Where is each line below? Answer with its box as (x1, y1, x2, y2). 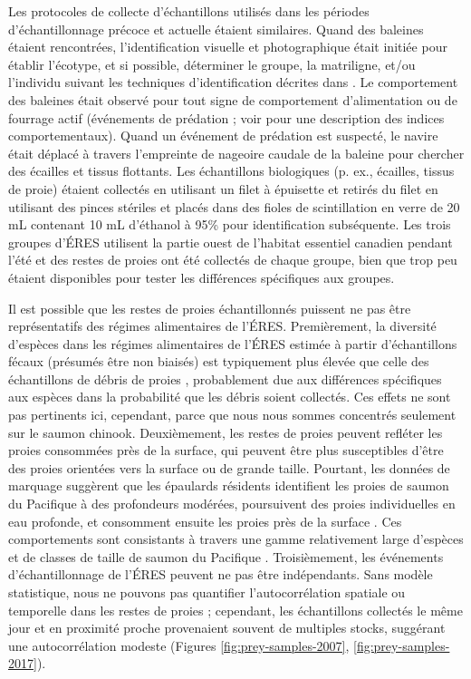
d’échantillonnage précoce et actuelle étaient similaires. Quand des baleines (8, 19, 424, 38)
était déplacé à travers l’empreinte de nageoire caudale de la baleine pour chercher (8, 143, 465, 162)
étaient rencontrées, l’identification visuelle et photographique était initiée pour (8, 37, 447, 56)
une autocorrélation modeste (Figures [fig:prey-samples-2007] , (8, 635, 350, 655)
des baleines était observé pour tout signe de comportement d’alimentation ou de (8, 90, 457, 109)
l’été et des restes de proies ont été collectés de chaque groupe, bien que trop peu (8, 250, 457, 269)
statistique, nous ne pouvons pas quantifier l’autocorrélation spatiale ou (8, 583, 406, 601)
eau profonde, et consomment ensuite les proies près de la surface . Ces (8, 511, 402, 530)
